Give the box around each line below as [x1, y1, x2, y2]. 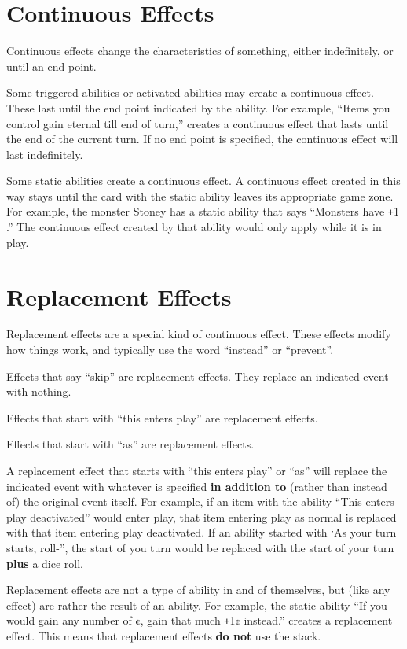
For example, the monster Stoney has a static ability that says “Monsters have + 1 [6, 203, 399, 219]
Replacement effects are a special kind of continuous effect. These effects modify [6, 326, 391, 342]
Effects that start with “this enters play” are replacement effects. [6, 409, 318, 426]
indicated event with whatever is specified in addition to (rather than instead [6, 478, 387, 494]
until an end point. [6, 57, 97, 74]
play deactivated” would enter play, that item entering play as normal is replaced [6, 508, 397, 525]
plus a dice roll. [6, 555, 83, 571]
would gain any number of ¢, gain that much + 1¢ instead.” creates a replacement [6, 612, 393, 629]
